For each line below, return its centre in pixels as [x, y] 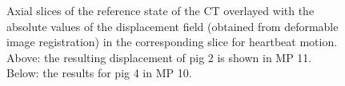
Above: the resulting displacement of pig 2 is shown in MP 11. [159, 57]
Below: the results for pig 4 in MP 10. [99, 73]
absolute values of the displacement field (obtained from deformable [172, 26]
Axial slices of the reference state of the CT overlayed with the [160, 10]
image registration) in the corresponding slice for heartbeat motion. [172, 42]
